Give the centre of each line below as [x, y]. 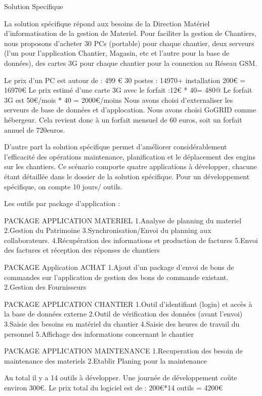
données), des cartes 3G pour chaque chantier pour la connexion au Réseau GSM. [131, 63]
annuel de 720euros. [35, 129]
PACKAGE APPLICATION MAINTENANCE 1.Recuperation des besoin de [123, 351]
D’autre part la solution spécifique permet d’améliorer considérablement [116, 147]
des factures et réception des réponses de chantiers [82, 250]
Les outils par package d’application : [62, 203]
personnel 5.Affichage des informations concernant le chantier [99, 333]
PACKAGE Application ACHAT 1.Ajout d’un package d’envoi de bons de [119, 267]
